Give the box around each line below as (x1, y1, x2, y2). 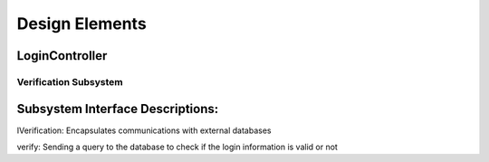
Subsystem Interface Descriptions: (16, 100, 219, 117)
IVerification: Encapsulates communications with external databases (16, 125, 272, 136)
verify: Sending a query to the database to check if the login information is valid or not (16, 141, 339, 153)
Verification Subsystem (16, 75, 123, 88)
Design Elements (16, 14, 147, 33)
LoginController (16, 48, 108, 63)
